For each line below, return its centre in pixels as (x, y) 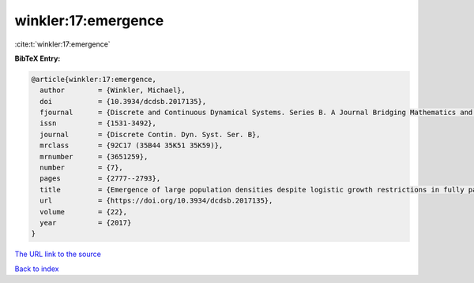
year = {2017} (86, 223)
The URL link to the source (58, 254)
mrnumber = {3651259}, (94, 156)
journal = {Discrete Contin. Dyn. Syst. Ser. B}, (150, 134)
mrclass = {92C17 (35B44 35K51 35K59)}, (132, 145)
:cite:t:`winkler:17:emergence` (62, 44)
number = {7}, (82, 168)
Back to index (37, 269)
